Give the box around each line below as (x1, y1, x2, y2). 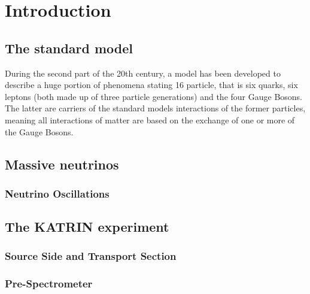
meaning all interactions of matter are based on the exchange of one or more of (5, 113, 295, 126)
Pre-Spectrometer (5, 276, 93, 291)
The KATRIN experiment (5, 217, 169, 236)
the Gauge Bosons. (5, 125, 74, 138)
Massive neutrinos (5, 154, 119, 173)
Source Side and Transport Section (5, 248, 177, 263)
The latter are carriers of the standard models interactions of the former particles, (5, 102, 306, 114)
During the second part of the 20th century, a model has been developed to (5, 66, 281, 79)
